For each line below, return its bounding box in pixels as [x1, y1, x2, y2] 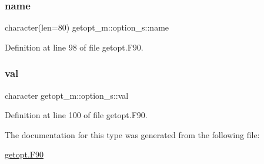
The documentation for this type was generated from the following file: [5, 128, 260, 140]
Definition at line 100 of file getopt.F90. [5, 109, 148, 121]
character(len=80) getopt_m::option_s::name [5, 21, 169, 34]
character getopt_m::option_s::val [5, 89, 129, 101]
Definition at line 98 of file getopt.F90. [5, 41, 143, 53]
